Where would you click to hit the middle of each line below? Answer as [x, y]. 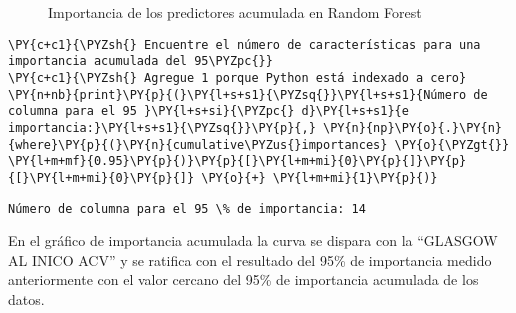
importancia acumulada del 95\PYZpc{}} [140, 61]
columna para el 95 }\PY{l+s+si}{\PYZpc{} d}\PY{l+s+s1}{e [208, 111]
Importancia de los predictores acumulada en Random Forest [235, 12]
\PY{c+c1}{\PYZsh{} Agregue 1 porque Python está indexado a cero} [237, 77]
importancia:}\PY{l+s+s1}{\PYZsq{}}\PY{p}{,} [162, 127]
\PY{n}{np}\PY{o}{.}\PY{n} [412, 127]
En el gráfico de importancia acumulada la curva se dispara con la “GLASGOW [253, 240]
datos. [26, 298]
